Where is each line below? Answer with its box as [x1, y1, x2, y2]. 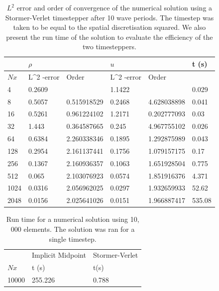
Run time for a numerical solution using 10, [6, 214, 139, 224]
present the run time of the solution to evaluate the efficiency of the [6, 31, 213, 42]
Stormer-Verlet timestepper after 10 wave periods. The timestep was [5, 12, 214, 22]
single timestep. [49, 233, 97, 244]
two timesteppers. [82, 41, 136, 52]
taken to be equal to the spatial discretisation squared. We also [13, 22, 206, 32]
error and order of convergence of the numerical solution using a [16, 2, 213, 12]
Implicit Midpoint [32, 250, 86, 260]
